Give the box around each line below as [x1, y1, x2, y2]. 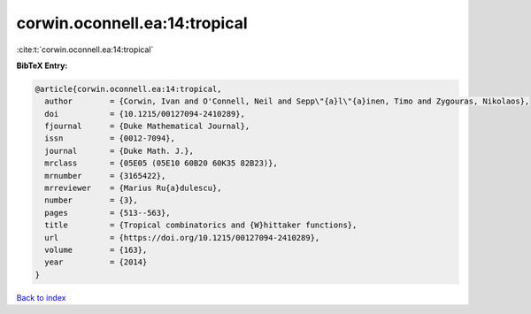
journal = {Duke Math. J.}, [44, 146, 195, 156]
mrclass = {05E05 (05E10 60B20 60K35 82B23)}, [44, 158, 278, 168]
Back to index [16, 292, 66, 303]
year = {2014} [44, 257, 148, 267]
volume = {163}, [44, 245, 148, 255]
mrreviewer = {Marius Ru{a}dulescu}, [44, 183, 222, 194]
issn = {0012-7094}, [44, 134, 176, 143]
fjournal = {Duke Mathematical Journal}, [44, 121, 250, 132]
